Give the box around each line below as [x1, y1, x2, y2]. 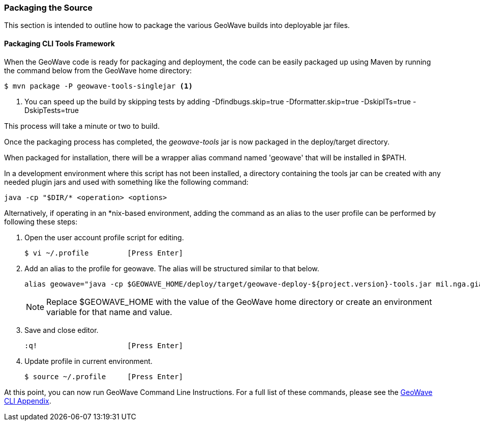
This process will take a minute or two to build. [4, 121, 160, 130]
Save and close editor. [24, 325, 99, 334]
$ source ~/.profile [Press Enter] [24, 372, 183, 381]
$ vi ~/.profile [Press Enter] [24, 248, 183, 257]
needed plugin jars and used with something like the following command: [4, 177, 249, 186]
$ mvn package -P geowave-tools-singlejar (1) [4, 81, 193, 90]
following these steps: [4, 217, 78, 226]
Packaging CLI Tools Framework [4, 39, 115, 48]
